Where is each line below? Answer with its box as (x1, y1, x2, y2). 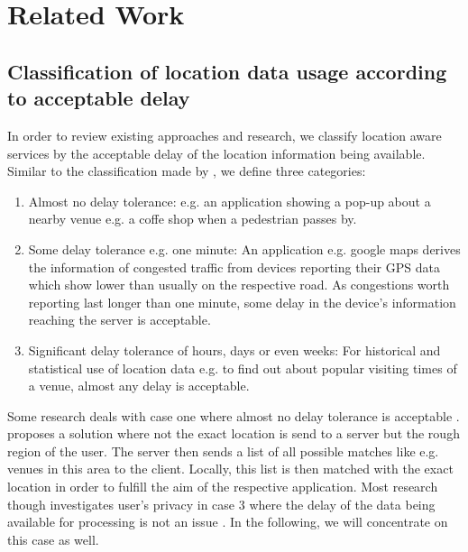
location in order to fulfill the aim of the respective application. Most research (7, 477, 438, 496)
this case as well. (7, 529, 99, 548)
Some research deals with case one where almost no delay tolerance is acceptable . (7, 406, 460, 425)
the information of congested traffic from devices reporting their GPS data (28, 257, 440, 276)
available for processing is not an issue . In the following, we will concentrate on (7, 512, 448, 531)
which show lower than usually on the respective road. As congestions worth (28, 275, 450, 294)
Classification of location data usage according (7, 57, 447, 85)
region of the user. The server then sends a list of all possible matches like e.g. (7, 441, 439, 460)
